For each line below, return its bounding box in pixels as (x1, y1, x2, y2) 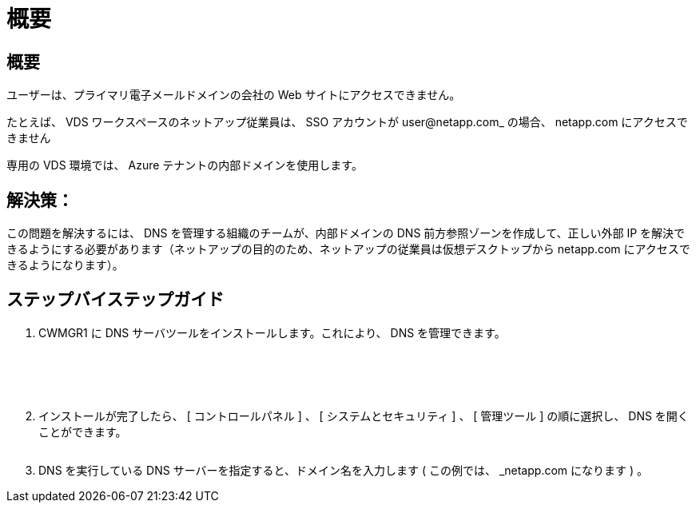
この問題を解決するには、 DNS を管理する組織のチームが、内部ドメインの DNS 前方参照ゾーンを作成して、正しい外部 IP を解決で (6, 226, 686, 241)
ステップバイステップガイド (6, 289, 225, 310)
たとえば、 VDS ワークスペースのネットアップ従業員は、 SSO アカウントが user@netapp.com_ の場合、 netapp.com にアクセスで (6, 115, 688, 129)
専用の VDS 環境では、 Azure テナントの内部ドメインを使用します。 (6, 158, 363, 173)
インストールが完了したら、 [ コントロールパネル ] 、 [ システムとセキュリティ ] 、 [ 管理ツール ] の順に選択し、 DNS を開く (38, 408, 689, 423)
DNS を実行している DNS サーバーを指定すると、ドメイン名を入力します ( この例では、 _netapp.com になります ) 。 (38, 463, 648, 477)
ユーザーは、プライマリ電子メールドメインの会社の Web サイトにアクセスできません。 (6, 88, 461, 102)
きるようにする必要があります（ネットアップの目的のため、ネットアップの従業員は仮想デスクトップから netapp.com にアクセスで (6, 242, 690, 256)
